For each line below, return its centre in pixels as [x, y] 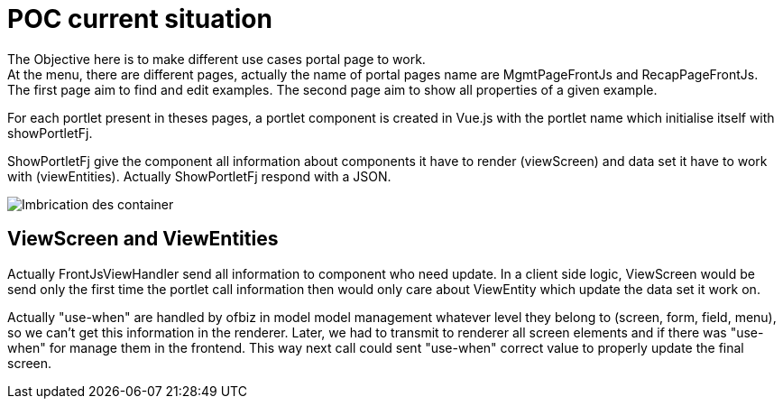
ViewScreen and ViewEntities [143, 239]
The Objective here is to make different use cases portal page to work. [216, 59]
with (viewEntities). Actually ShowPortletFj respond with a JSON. [199, 176]
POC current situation [140, 19]
